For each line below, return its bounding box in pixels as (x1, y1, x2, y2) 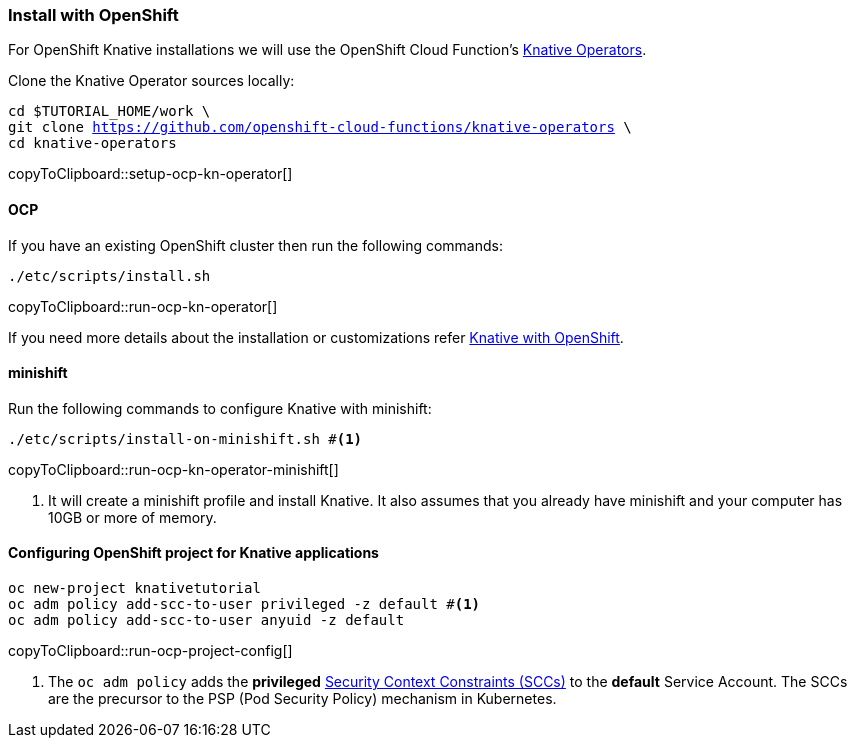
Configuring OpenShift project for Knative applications (8, 544, 379, 562)
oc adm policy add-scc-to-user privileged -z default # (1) (8, 596, 481, 613)
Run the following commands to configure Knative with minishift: (8, 399, 432, 417)
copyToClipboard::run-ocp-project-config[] (8, 642, 293, 660)
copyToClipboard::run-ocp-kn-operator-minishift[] (8, 460, 339, 478)
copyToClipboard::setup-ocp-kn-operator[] (8, 165, 293, 183)
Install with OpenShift (8, 5, 179, 25)
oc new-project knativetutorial (8, 580, 261, 597)
